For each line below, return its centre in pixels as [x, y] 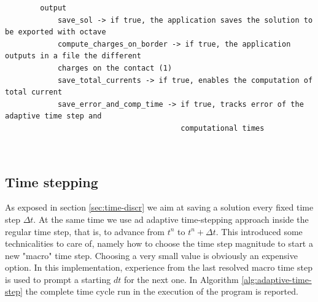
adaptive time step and [53, 116]
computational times [223, 128]
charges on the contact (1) [115, 68]
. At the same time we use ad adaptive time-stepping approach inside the [171, 219]
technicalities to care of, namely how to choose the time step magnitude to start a [159, 243]
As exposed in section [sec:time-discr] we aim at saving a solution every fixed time [159, 207]
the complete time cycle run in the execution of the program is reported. [162, 291]
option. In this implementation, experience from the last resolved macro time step [159, 267]
